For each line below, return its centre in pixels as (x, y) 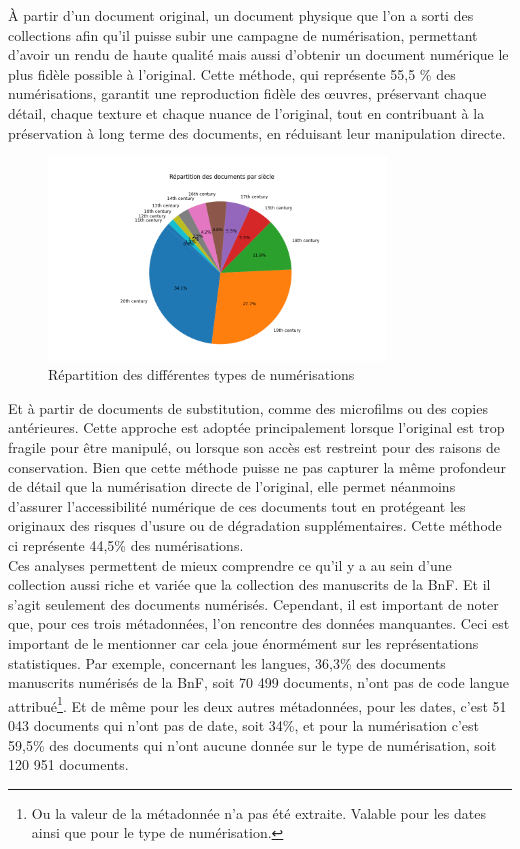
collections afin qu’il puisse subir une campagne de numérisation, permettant (243, 34)
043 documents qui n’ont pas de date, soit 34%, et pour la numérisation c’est (244, 725)
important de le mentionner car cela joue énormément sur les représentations (243, 642)
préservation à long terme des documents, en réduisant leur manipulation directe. (257, 132)
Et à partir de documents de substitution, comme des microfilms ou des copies (248, 407)
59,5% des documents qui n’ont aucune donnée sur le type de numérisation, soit (252, 744)
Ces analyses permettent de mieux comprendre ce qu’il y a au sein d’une (230, 564)
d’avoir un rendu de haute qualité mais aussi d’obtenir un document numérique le (258, 54)
